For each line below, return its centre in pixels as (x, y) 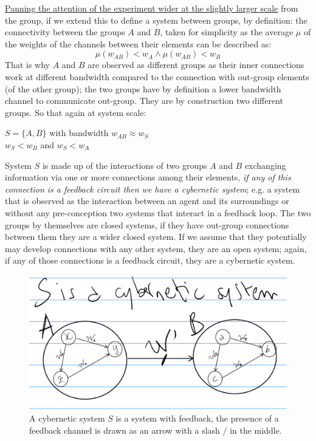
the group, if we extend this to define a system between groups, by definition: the (156, 20)
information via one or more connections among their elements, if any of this (148, 177)
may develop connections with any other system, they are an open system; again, (156, 248)
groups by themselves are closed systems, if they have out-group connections (147, 224)
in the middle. (256, 430)
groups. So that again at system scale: (76, 112)
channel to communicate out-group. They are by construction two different (144, 101)
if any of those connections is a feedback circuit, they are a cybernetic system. (150, 260)
